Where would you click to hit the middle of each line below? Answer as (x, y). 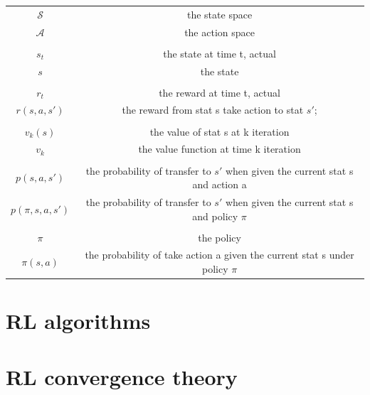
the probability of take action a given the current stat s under (220, 255)
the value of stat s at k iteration (220, 131)
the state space (220, 14)
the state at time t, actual (220, 53)
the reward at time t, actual (220, 92)
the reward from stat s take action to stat (213, 110)
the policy (220, 237)
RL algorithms (78, 321)
